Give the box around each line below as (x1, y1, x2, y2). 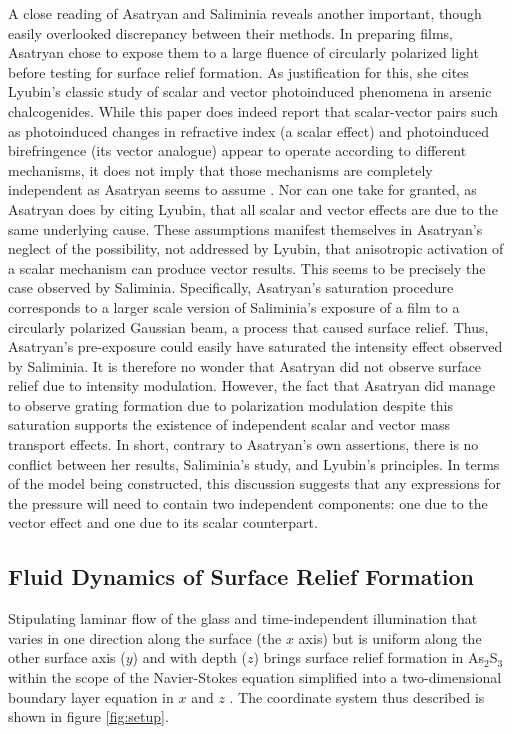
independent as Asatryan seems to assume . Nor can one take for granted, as (8, 179, 477, 200)
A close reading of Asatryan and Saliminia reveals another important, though (8, 3, 482, 23)
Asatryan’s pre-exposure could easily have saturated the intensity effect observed (8, 336, 503, 357)
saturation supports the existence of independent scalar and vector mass (8, 414, 451, 435)
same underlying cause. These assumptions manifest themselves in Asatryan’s (8, 218, 483, 239)
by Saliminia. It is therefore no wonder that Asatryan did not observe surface (8, 355, 482, 376)
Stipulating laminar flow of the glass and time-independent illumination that (8, 608, 478, 629)
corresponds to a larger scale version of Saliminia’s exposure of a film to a (8, 296, 460, 317)
